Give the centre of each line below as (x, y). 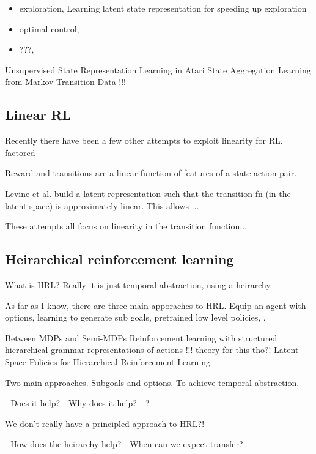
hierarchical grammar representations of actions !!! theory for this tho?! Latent (152, 350)
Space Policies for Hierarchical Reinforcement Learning (108, 361)
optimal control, (49, 28)
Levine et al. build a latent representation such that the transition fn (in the (148, 193)
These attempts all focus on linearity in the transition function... (126, 226)
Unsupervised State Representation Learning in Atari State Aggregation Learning (158, 69)
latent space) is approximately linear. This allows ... (102, 205)
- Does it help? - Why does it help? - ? (77, 403)
